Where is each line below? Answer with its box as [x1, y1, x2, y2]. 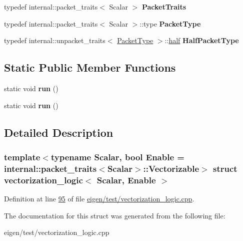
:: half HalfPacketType [164, 35, 239, 46]
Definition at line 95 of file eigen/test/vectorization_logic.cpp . [4, 193, 194, 204]
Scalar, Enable [96, 173, 156, 186]
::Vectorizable [143, 162, 199, 174]
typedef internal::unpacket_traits [4, 35, 105, 46]
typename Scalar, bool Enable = [50, 150, 184, 163]
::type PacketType [139, 18, 201, 29]
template [4, 150, 40, 163]
